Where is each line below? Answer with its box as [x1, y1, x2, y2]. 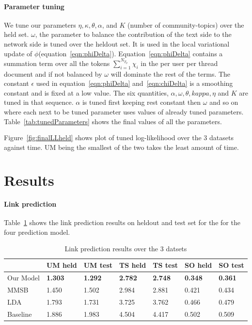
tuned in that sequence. [4, 97, 74, 107]
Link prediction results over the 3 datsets [64, 243, 187, 253]
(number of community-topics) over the [127, 19, 244, 30]
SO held [185, 260, 212, 270]
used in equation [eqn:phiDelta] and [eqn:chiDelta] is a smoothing [36, 78, 233, 88]
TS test [153, 260, 178, 270]
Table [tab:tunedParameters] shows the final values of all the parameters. [4, 116, 222, 126]
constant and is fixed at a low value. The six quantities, [4, 87, 169, 97]
